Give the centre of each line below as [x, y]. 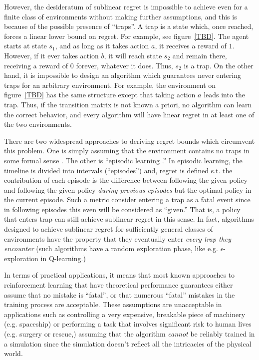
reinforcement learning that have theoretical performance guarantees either [119, 285]
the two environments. [38, 124]
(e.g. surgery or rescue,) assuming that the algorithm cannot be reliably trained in [129, 334]
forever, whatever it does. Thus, [125, 65]
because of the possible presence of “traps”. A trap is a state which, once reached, [129, 26]
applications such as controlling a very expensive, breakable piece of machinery [125, 314]
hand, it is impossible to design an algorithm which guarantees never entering [123, 75]
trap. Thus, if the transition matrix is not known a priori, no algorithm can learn [128, 104]
